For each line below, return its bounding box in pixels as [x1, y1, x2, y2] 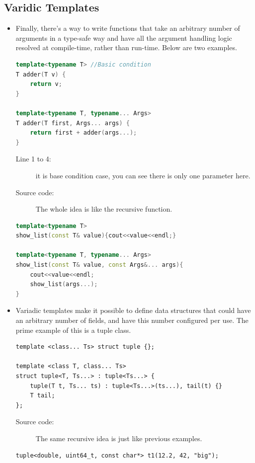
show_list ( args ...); [30, 281, 98, 288]
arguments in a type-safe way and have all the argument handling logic [15, 32, 232, 43]
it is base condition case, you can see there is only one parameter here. [35, 170, 251, 180]
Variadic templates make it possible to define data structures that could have [15, 305, 251, 315]
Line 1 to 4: [15, 154, 51, 164]
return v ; [30, 80, 62, 88]
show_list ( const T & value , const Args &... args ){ [15, 261, 183, 269]
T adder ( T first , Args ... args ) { [15, 119, 130, 127]
